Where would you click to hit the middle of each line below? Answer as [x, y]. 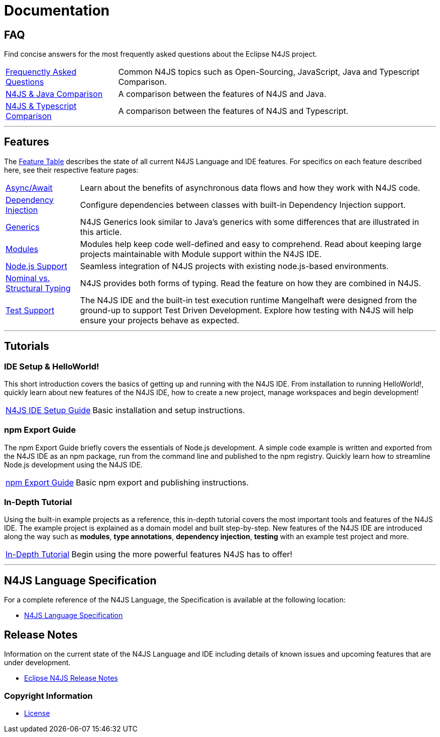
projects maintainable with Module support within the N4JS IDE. [201, 254]
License [37, 713]
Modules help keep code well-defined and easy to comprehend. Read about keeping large [251, 244]
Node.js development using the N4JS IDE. [73, 464]
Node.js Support [36, 266]
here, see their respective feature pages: [71, 170]
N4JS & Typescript [41, 106]
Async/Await [29, 188]
